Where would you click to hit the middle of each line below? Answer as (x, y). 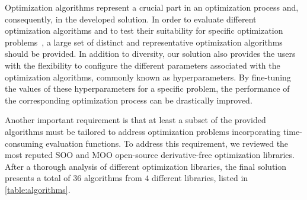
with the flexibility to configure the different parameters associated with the (143, 65)
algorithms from (113, 178)
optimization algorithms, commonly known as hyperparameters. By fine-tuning (148, 77)
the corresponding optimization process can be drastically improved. (129, 100)
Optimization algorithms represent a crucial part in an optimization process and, (152, 7)
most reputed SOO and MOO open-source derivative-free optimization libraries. (150, 155)
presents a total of (38, 178)
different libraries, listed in (200, 178)
